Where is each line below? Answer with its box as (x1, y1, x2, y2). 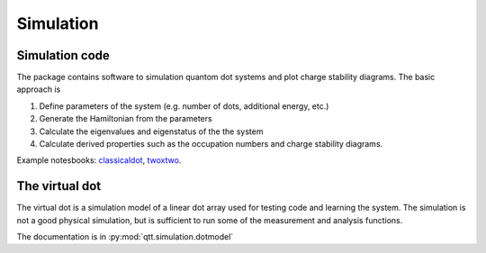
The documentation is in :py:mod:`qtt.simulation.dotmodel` (16, 231, 234, 242)
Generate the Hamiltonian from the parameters (39, 113, 212, 124)
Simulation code (16, 48, 110, 63)
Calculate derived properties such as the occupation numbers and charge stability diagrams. (39, 139, 383, 149)
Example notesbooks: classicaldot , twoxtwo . (16, 155, 182, 166)
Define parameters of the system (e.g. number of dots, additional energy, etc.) (39, 100, 329, 112)
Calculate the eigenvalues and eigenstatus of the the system (39, 126, 264, 137)
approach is (16, 84, 61, 95)
